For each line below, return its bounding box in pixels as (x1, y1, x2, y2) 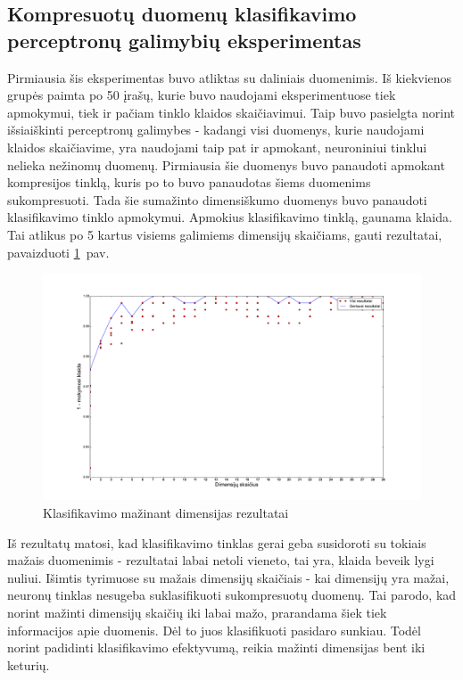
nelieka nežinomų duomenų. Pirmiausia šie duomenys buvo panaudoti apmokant (7, 155, 445, 174)
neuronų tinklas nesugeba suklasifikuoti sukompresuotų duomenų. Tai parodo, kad (7, 586, 457, 604)
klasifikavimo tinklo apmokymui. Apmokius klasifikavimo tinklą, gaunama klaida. (7, 208, 452, 226)
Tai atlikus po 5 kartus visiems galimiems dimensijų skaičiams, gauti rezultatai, (7, 225, 442, 243)
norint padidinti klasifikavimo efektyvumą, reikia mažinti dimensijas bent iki (7, 638, 426, 657)
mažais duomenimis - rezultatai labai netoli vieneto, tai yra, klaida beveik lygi (7, 551, 434, 569)
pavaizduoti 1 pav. (7, 242, 110, 261)
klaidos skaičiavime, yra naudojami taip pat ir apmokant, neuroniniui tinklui (7, 137, 427, 156)
